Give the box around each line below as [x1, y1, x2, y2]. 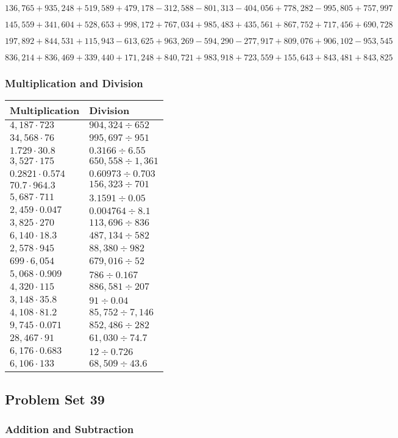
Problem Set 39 [5, 389, 105, 408]
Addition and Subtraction [5, 421, 134, 436]
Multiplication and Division [5, 75, 143, 90]
